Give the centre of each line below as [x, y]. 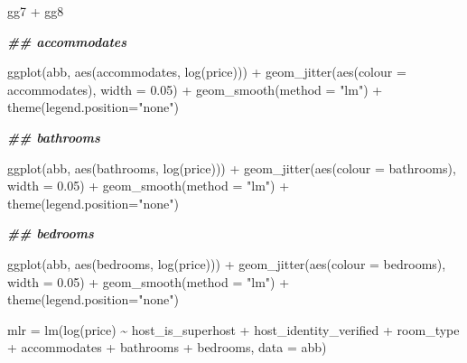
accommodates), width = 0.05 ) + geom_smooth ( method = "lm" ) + [195, 89]
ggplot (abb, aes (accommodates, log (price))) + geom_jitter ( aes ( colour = [207, 72]
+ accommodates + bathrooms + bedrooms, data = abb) [167, 347]
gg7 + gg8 [36, 11]
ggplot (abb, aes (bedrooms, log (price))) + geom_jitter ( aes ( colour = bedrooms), [227, 263]
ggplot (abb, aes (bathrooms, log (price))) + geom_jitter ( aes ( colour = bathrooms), [232, 168]
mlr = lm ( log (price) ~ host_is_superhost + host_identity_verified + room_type [233, 329]
